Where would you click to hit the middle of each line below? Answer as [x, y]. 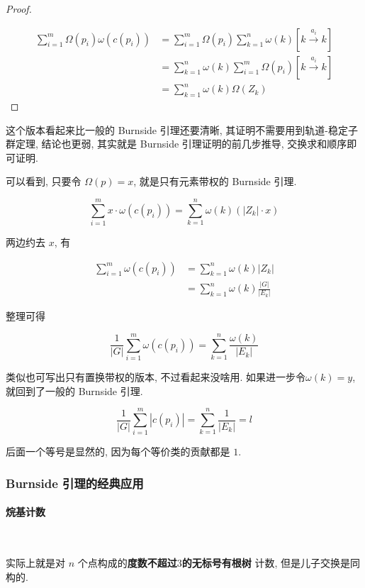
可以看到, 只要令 [44, 181]
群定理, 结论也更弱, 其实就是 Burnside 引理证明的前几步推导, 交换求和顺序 [176, 144]
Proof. [19, 9]
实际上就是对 [35, 563]
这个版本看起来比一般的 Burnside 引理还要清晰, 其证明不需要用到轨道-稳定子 [182, 129]
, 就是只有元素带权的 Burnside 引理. [215, 181]
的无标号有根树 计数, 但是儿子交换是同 [271, 563]
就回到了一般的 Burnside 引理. [74, 390]
